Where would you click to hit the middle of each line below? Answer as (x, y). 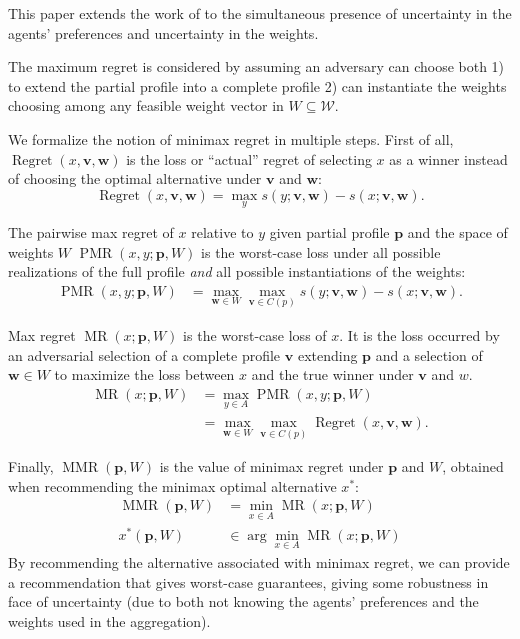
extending (327, 354)
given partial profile (329, 231)
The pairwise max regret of (91, 231)
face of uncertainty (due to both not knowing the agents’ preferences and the (243, 601)
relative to (222, 231)
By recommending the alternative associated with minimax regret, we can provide (259, 562)
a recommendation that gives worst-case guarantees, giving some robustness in (248, 581)
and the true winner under (332, 374)
